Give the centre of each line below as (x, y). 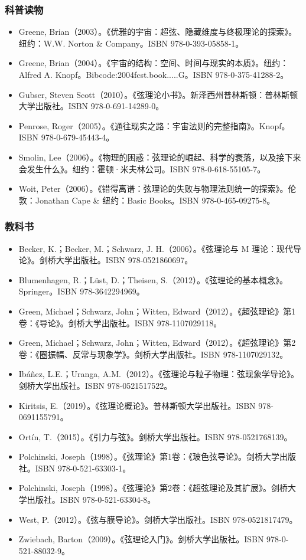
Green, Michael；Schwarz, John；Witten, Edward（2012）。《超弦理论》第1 (157, 311)
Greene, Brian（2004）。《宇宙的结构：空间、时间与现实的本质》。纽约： (154, 63)
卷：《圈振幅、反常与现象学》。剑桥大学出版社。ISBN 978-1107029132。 (153, 354)
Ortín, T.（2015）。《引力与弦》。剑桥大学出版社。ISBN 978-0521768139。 (155, 436)
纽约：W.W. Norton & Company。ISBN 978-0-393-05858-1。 (131, 43)
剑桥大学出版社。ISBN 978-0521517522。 (95, 385)
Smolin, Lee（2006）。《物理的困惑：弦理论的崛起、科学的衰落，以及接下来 (160, 157)
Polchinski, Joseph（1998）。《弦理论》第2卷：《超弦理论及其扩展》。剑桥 (153, 488)
